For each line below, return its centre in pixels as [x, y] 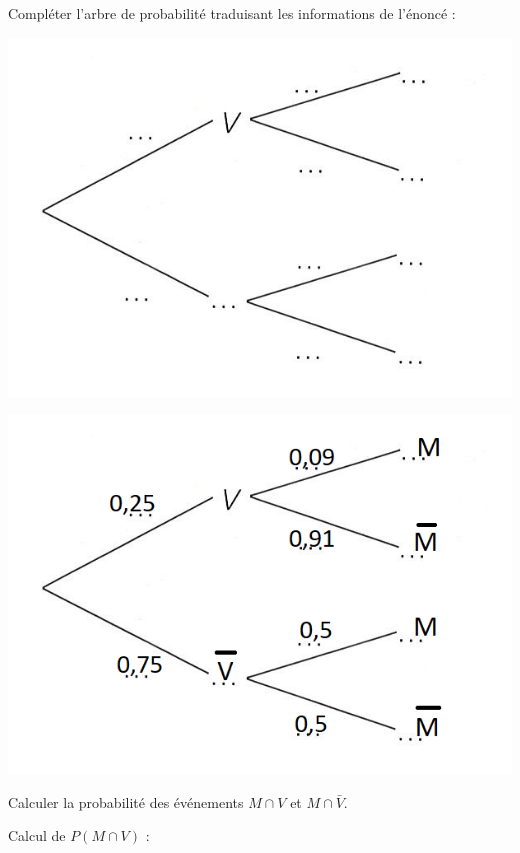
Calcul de [37, 835]
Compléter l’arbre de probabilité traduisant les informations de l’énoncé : [232, 13]
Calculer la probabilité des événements [126, 801]
